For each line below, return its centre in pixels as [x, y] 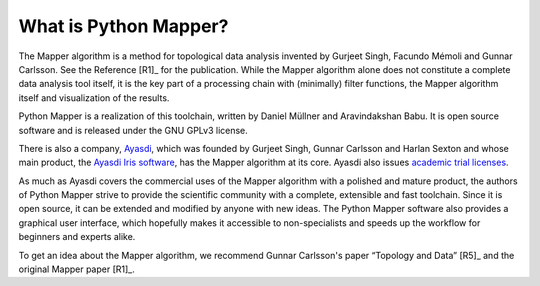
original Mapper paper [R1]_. [76, 269]
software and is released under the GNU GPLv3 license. [133, 130]
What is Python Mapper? [123, 26]
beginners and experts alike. [77, 237]
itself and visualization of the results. [94, 97]
